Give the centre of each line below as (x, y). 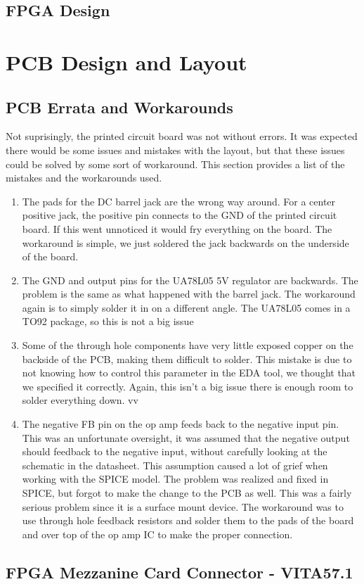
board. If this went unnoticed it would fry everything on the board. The (177, 228)
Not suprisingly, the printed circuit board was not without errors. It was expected (182, 136)
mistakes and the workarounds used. (84, 178)
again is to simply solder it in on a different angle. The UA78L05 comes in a (186, 307)
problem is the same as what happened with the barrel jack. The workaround (189, 294)
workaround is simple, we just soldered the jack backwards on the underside (186, 242)
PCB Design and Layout (126, 62)
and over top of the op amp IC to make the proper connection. (157, 534)
